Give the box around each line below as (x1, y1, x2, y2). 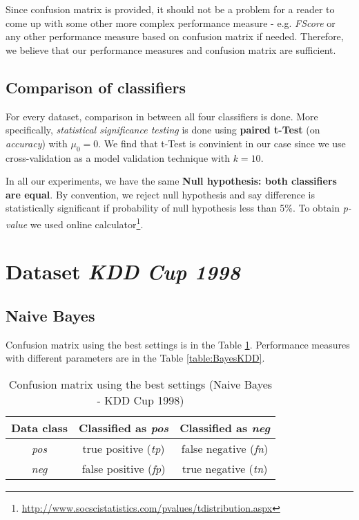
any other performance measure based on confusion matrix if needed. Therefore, (6, 29, 344, 44)
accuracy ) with (6, 136, 68, 150)
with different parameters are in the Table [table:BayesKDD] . (6, 351, 265, 365)
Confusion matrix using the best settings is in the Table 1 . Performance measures (6, 337, 350, 351)
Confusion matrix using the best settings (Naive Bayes (8, 375, 273, 392)
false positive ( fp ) (81, 460, 166, 476)
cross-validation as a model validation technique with (6, 150, 230, 165)
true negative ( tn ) (182, 460, 268, 476)
